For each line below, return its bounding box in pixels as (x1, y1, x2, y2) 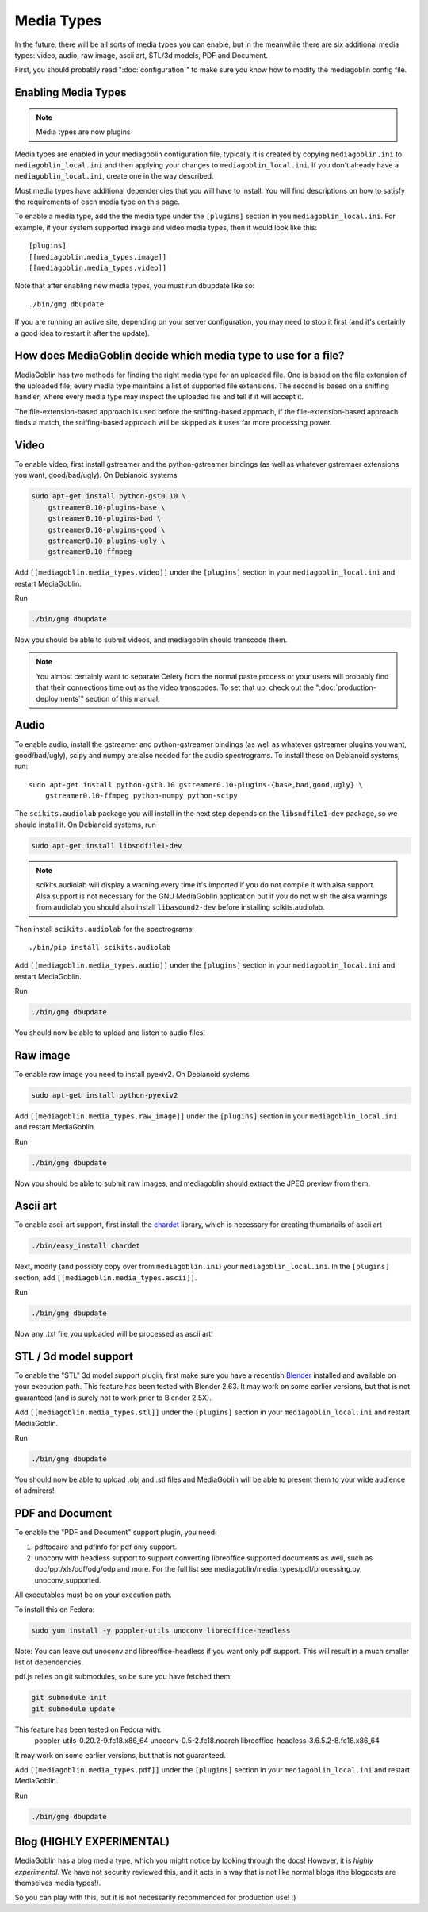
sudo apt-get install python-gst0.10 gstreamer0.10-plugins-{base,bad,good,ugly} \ (29, 780, 364, 789)
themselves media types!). (14, 1878, 101, 1887)
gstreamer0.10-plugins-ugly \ (48, 536, 166, 545)
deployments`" (36, 694, 85, 703)
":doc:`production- (315, 683, 376, 692)
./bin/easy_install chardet (31, 1241, 140, 1250)
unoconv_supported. (34, 1575, 102, 1585)
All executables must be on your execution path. (14, 1590, 172, 1599)
